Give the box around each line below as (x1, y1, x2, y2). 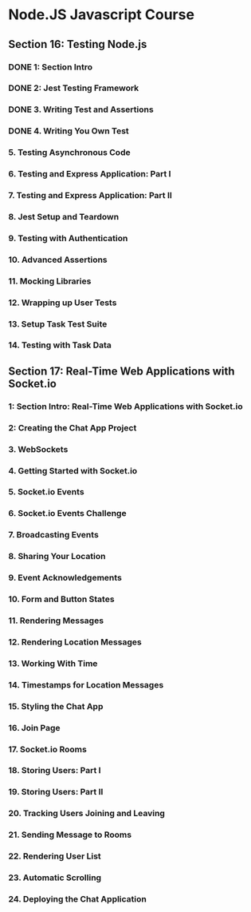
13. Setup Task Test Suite (8, 318, 108, 329)
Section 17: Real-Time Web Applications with (8, 364, 235, 378)
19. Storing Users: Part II (8, 787, 104, 798)
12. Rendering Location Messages (8, 636, 142, 648)
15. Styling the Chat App (8, 700, 104, 712)
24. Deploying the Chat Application (8, 894, 147, 904)
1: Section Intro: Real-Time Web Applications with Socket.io (8, 401, 243, 412)
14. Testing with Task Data (8, 339, 112, 351)
